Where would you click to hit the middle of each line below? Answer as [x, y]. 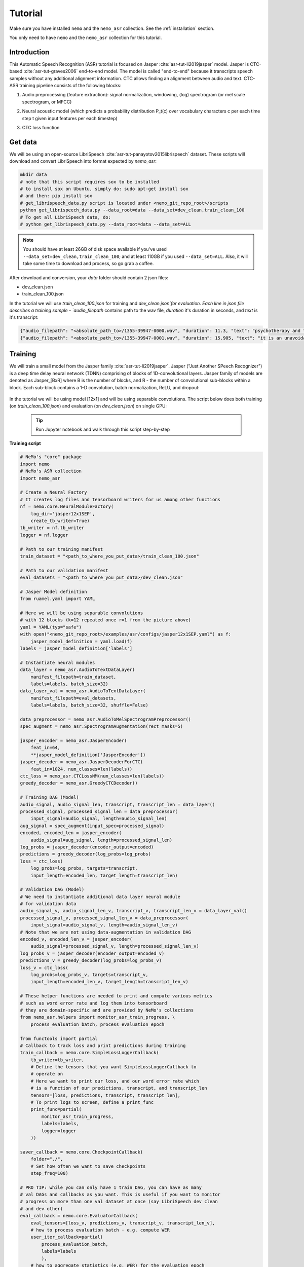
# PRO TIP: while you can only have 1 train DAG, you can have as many [111, 1187]
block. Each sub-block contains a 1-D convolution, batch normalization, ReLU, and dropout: [104, 387]
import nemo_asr [40, 478]
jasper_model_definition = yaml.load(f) [82, 641]
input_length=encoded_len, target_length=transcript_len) [104, 875]
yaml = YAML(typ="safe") [51, 627]
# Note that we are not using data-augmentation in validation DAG [106, 932]
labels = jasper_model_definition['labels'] [76, 648]
